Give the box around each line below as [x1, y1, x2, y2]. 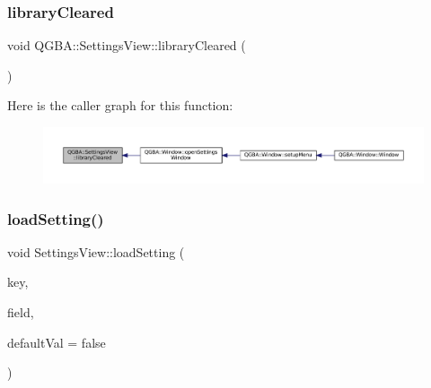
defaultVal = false [7, 332, 106, 351]
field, [7, 302, 34, 321]
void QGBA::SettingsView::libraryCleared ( [7, 36, 246, 55]
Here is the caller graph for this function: [7, 96, 233, 115]
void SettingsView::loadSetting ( [7, 242, 185, 261]
